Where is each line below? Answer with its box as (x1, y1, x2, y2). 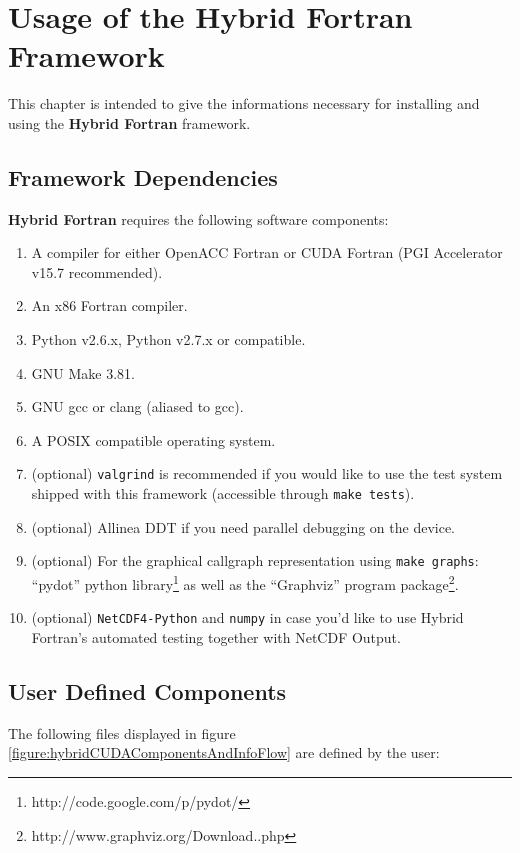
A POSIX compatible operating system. (31, 429, 276, 450)
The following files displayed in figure (8, 722, 236, 743)
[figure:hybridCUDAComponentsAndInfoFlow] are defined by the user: (8, 742, 440, 763)
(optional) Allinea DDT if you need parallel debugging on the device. (31, 516, 455, 537)
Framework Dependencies (8, 161, 278, 192)
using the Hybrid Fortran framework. (8, 112, 251, 133)
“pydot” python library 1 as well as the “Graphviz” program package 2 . (31, 571, 459, 594)
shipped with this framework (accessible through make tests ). (31, 483, 415, 504)
